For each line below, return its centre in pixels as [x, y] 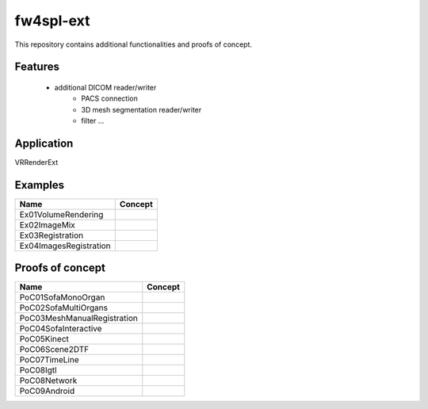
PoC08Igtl [38, 370]
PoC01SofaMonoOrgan [62, 297]
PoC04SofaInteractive [61, 329]
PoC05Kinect [44, 339]
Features [37, 67]
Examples [40, 185]
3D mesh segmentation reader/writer [141, 109]
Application [44, 143]
